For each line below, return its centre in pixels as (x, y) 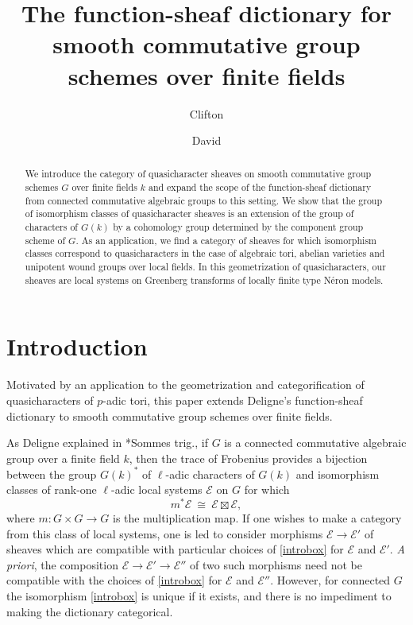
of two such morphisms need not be (276, 564)
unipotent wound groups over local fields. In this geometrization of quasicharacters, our (205, 267)
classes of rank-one (52, 489)
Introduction (77, 346)
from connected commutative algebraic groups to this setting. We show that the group (204, 200)
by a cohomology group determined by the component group (238, 227)
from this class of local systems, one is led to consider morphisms (165, 533)
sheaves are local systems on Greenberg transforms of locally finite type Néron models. (204, 280)
